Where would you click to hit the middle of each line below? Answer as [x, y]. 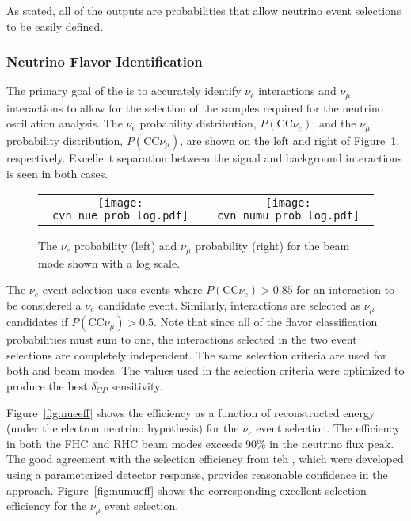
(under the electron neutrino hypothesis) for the [123, 428]
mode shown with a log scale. [109, 262]
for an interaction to [346, 289]
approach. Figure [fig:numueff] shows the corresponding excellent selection [186, 490]
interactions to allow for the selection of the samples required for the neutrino [195, 107]
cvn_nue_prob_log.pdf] [120, 216]
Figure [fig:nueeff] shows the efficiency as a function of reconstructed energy [191, 412]
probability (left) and [126, 246]
